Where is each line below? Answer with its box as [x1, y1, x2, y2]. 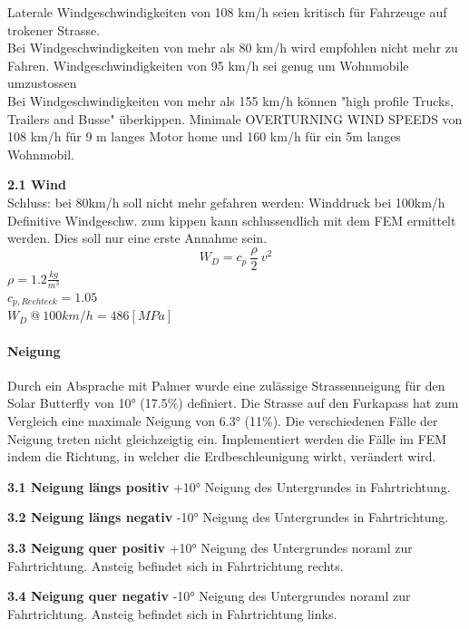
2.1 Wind [7, 175, 66, 194]
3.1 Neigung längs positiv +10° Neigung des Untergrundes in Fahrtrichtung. [7, 477, 451, 496]
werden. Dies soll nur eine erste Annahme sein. [7, 228, 268, 247]
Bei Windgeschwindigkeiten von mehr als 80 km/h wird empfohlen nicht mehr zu [7, 38, 458, 57]
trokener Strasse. [7, 20, 101, 39]
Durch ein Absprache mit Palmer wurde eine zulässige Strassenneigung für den [7, 375, 445, 394]
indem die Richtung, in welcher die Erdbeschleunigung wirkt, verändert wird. [7, 447, 436, 466]
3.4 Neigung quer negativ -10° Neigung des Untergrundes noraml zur [7, 586, 411, 605]
